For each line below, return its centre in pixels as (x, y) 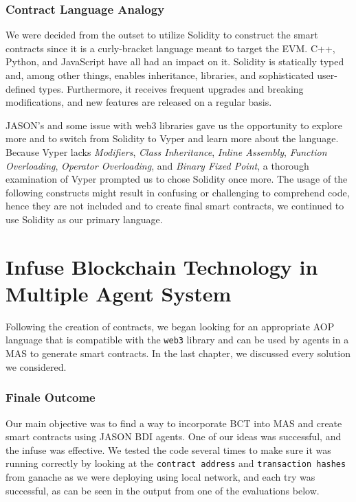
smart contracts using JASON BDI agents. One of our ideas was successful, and (174, 436)
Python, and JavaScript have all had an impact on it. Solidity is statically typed (175, 61)
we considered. (36, 366)
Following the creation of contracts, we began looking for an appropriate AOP (170, 326)
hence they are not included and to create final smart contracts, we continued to (175, 206)
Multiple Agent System (119, 293)
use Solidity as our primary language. (84, 219)
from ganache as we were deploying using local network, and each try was (160, 476)
